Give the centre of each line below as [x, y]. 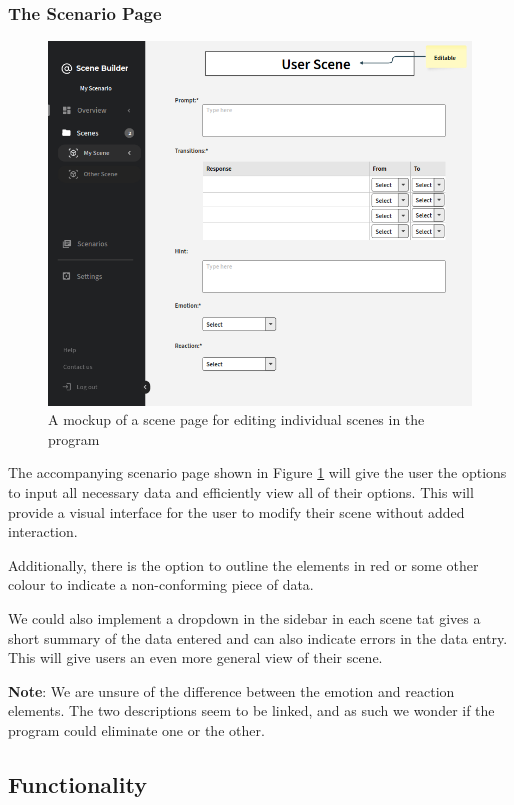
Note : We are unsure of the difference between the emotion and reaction [231, 690]
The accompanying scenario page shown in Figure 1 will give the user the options [257, 472]
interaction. [43, 531]
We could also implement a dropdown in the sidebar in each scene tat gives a [244, 617]
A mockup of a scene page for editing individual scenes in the [236, 419]
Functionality [77, 783]
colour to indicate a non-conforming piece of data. [161, 584]
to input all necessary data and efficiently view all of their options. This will [241, 491]
